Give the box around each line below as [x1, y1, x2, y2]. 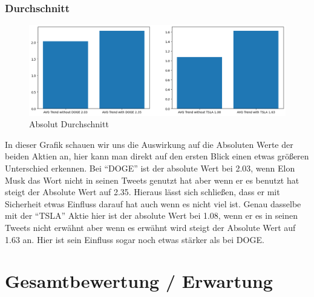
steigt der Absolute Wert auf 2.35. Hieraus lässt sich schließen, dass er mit [5, 185, 280, 198]
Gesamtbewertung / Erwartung [5, 269, 273, 293]
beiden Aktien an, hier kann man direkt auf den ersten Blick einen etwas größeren [5, 150, 309, 162]
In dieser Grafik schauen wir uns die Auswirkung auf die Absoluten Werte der [5, 138, 293, 150]
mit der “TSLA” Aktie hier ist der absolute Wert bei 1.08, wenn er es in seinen [5, 209, 298, 222]
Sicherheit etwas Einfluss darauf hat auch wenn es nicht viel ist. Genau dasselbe [5, 197, 301, 210]
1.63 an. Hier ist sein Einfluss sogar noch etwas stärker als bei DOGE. [5, 233, 264, 245]
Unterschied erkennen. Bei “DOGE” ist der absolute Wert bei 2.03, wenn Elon [5, 162, 295, 175]
